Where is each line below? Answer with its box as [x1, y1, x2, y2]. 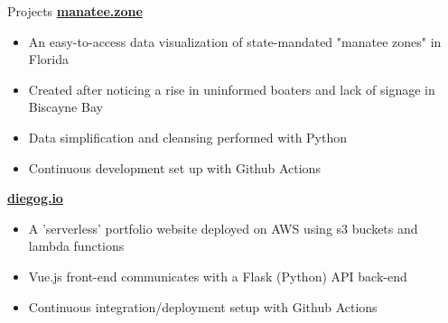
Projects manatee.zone [7, 2, 143, 20]
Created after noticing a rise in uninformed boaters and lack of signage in [28, 79, 435, 98]
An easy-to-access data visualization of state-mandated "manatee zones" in [28, 32, 442, 51]
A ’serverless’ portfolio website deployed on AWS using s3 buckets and [28, 218, 418, 237]
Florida [28, 50, 69, 69]
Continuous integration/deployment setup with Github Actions [28, 297, 378, 316]
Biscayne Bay [28, 97, 103, 116]
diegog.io [7, 189, 63, 208]
